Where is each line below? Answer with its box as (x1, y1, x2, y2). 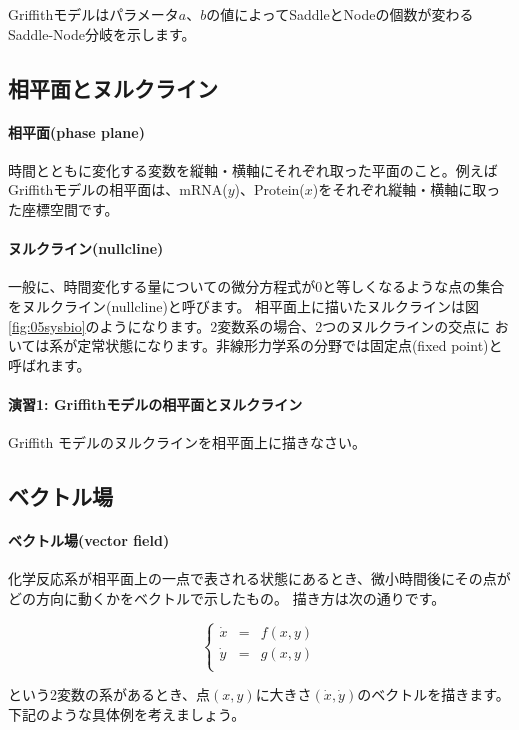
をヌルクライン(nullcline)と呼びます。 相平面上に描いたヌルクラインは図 (8, 295, 480, 316)
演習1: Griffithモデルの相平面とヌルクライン (8, 393, 303, 414)
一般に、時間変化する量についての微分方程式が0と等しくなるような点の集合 (8, 276, 505, 297)
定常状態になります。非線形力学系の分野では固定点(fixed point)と (77, 335, 503, 356)
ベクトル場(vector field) (8, 530, 170, 551)
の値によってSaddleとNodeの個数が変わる (206, 4, 474, 24)
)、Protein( (234, 179, 305, 200)
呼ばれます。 (8, 354, 91, 375)
